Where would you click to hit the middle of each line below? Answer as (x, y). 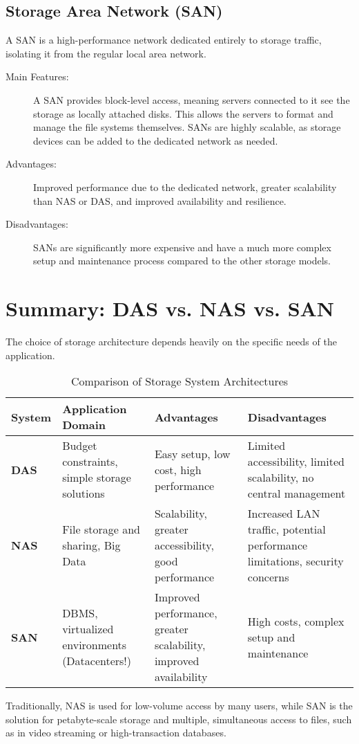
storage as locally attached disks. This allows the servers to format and (183, 113)
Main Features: (37, 76)
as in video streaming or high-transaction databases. (116, 733)
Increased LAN (284, 514)
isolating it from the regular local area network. (106, 53)
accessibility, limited (296, 462)
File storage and (101, 529)
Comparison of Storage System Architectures (179, 381)
